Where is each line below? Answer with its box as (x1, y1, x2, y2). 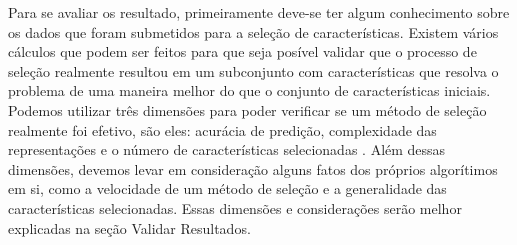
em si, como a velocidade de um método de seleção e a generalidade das (8, 178, 447, 199)
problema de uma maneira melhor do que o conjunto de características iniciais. (8, 80, 491, 101)
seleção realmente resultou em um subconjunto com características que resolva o (8, 60, 499, 81)
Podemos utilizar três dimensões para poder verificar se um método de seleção (8, 99, 487, 120)
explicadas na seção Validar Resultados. (8, 217, 251, 238)
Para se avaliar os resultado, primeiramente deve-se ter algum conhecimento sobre (8, 2, 510, 22)
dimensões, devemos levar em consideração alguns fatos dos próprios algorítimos (8, 158, 498, 179)
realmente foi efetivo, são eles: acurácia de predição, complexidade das (8, 119, 437, 140)
